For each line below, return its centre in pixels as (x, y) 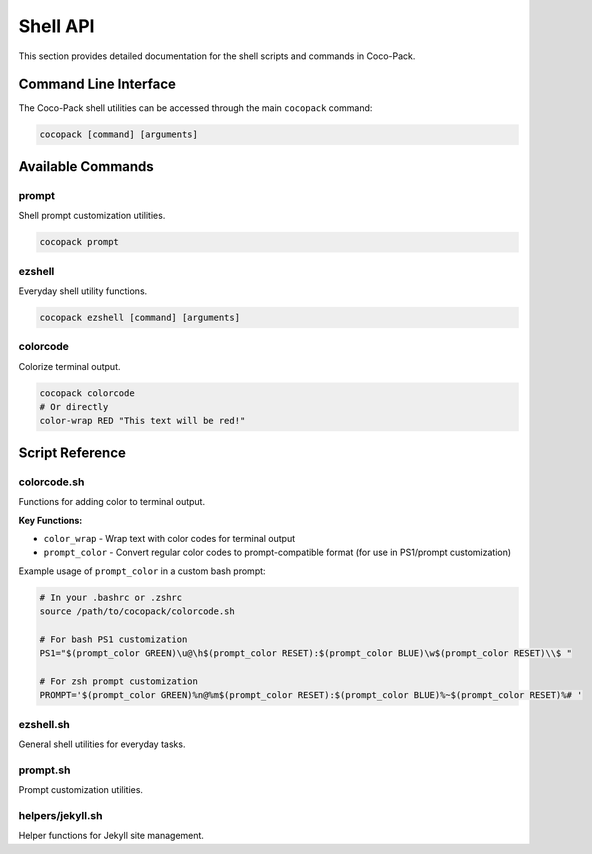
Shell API (56, 26)
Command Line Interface (97, 84)
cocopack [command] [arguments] (119, 134)
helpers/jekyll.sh (60, 816)
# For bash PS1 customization (113, 639)
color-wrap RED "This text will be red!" (142, 421)
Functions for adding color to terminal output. (111, 502)
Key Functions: (50, 520)
